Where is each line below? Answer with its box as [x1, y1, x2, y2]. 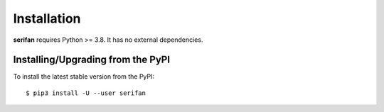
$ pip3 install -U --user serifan [26, 89, 146, 97]
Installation [13, 11, 81, 26]
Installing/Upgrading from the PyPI [13, 54, 171, 66]
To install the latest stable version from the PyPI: [13, 72, 155, 81]
